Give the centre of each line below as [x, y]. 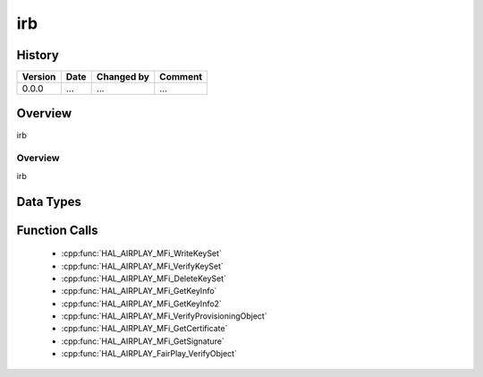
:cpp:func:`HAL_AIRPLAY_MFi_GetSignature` [143, 341]
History [38, 55]
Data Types [49, 201]
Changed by [123, 77]
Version [39, 77]
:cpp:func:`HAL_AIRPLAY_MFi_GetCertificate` [144, 329]
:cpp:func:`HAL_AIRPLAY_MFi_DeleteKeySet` [144, 278]
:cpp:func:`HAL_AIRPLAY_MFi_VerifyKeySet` [142, 266]
